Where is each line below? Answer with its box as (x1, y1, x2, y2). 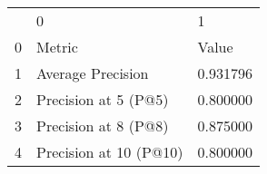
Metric (36, 36, 78, 57)
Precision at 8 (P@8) (36, 115, 169, 136)
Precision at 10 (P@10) (36, 141, 183, 162)
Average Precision (36, 63, 149, 83)
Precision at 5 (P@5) (36, 89, 169, 110)
